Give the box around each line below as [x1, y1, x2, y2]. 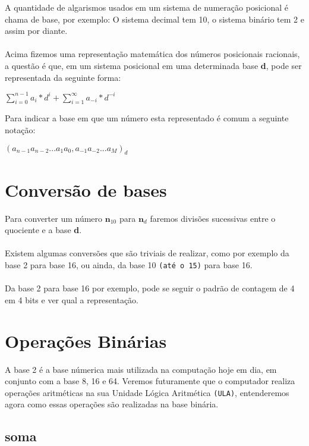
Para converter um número [5, 212, 103, 224]
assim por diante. [5, 24, 68, 37]
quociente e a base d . [5, 224, 82, 236]
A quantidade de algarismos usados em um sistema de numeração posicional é [5, 1, 288, 13]
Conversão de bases [5, 177, 167, 202]
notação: [5, 124, 36, 136]
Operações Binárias [5, 328, 167, 353]
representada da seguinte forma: [5, 71, 121, 83]
